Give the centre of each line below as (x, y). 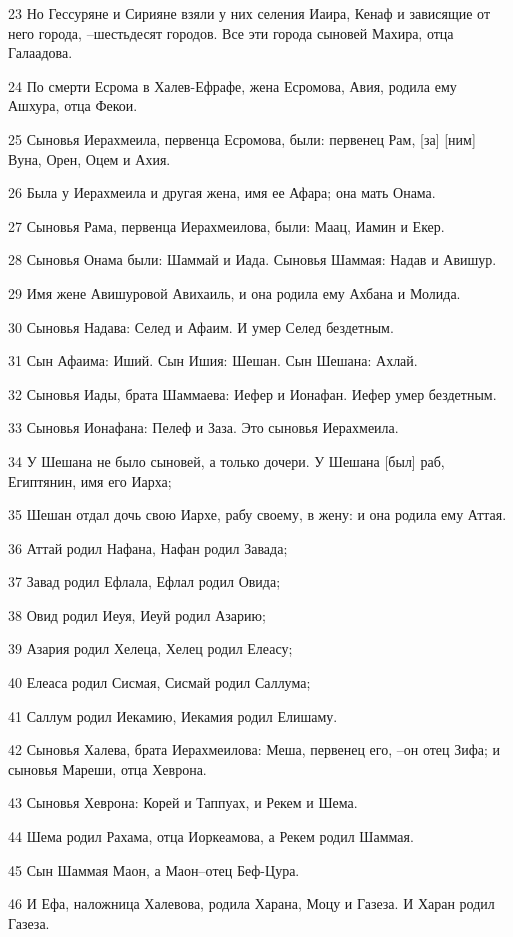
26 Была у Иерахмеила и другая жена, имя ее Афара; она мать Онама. (222, 192)
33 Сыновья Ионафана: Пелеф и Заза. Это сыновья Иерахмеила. (203, 427)
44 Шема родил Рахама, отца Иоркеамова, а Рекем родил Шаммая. (211, 836)
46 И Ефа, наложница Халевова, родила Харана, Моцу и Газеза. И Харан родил (251, 903)
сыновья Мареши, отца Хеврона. (107, 768)
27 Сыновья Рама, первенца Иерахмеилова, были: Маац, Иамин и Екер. (226, 225)
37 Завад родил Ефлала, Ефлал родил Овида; (144, 581)
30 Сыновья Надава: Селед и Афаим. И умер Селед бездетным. (201, 326)
